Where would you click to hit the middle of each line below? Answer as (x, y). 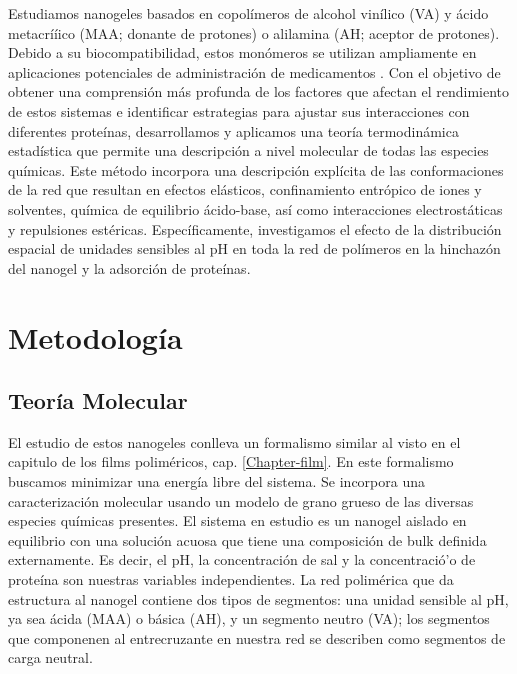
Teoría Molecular (98, 400)
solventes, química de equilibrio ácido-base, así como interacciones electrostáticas (255, 208)
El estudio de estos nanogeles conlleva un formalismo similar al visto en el (234, 441)
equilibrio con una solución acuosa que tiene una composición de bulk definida (247, 539)
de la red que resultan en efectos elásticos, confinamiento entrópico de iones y (245, 189)
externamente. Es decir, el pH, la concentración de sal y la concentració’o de (242, 559)
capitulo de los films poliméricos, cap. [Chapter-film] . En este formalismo (231, 461)
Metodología (95, 336)
